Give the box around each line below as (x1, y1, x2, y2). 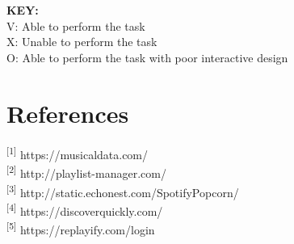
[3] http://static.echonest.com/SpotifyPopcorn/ (6, 182, 239, 200)
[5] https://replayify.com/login (6, 219, 155, 238)
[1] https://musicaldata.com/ (6, 144, 149, 163)
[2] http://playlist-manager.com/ (6, 162, 166, 182)
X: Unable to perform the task (6, 33, 157, 50)
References (6, 96, 129, 129)
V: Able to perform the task (6, 17, 145, 34)
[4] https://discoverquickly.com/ (6, 200, 163, 219)
